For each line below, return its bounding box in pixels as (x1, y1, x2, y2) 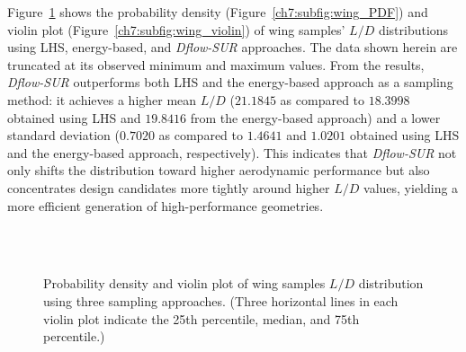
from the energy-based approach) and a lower (190, 108, 441, 127)
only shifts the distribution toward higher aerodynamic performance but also (7, 161, 430, 180)
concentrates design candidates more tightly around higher (7, 178, 330, 197)
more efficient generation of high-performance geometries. (7, 196, 324, 215)
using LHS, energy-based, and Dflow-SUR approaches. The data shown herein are (7, 38, 458, 57)
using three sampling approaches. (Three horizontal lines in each (43, 291, 399, 310)
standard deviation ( (7, 126, 120, 145)
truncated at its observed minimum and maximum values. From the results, (7, 55, 425, 74)
